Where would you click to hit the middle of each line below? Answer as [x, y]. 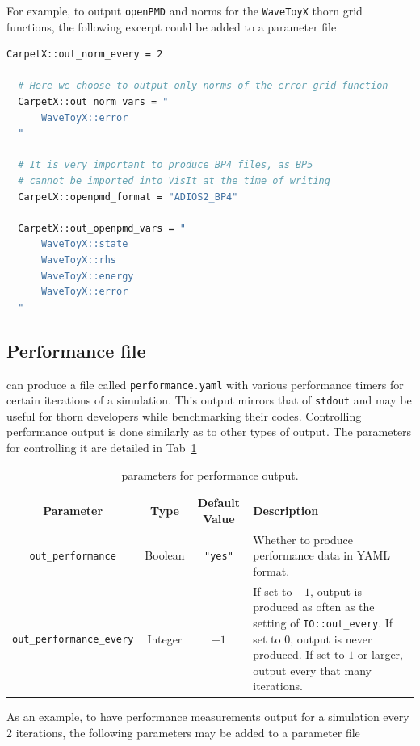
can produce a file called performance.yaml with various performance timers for [205, 384]
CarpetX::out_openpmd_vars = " [102, 228]
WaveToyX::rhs [79, 260]
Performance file [76, 350]
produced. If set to [299, 654]
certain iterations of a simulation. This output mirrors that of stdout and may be [209, 400]
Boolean [165, 555]
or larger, [380, 654]
